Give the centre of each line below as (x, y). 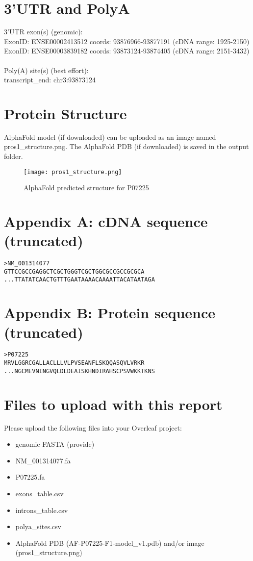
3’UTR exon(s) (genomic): (43, 32)
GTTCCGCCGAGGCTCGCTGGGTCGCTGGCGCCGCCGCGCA (74, 271)
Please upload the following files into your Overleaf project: (93, 427)
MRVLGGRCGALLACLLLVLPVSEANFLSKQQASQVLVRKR (74, 363)
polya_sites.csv (38, 526)
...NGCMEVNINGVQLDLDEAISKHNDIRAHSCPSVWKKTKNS (79, 371)
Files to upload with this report (113, 404)
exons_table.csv (39, 493)
